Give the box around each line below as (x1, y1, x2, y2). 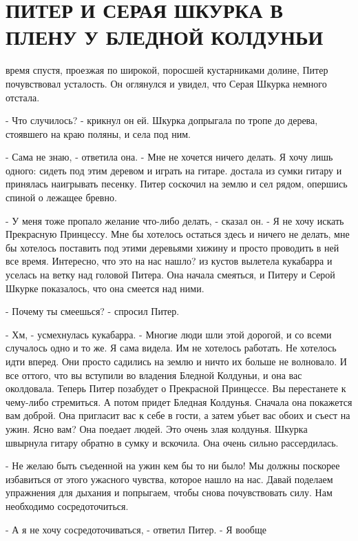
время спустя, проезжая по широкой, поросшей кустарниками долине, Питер (6, 63, 328, 77)
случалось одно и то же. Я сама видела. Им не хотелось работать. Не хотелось (6, 340, 337, 355)
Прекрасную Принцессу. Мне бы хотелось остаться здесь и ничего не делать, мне (6, 227, 350, 241)
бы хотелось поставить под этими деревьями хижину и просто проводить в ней (6, 240, 339, 254)
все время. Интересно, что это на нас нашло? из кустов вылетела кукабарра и (6, 254, 333, 268)
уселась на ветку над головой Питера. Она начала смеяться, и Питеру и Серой (6, 267, 335, 282)
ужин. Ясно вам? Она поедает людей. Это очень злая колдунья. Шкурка (6, 421, 308, 436)
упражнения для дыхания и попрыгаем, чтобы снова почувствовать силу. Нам (6, 485, 333, 500)
